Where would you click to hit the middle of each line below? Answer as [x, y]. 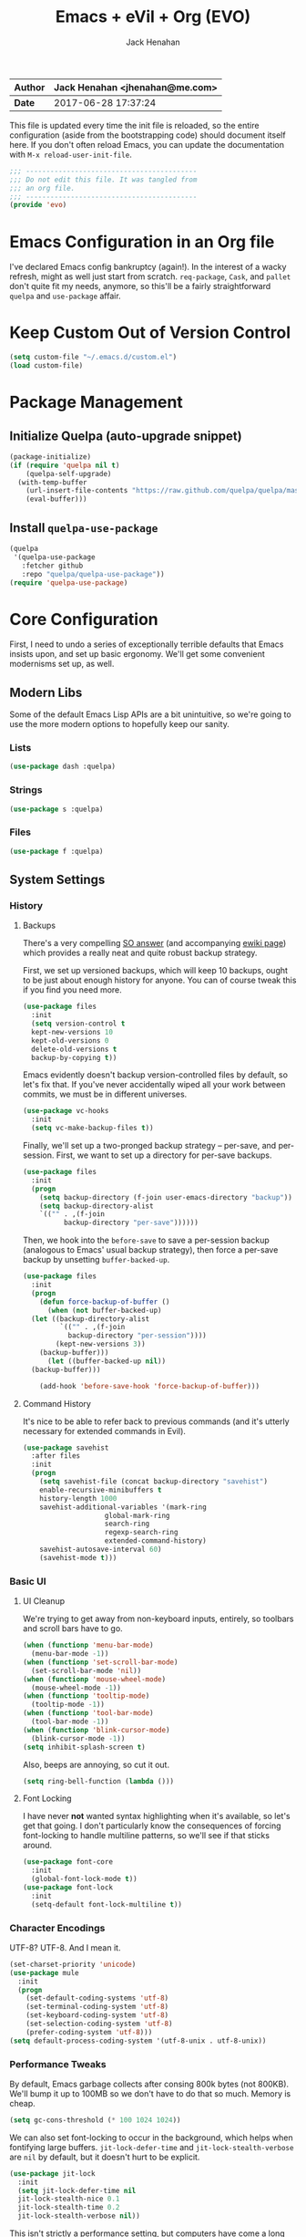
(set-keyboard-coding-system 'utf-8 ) [97, 2015]
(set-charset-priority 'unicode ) [73, 1964]
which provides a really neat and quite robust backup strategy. [140, 953]
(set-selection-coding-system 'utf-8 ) [99, 2024]
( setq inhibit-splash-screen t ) [84, 1747]
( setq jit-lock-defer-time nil [77, 2190]
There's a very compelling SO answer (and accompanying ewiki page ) [154, 943]
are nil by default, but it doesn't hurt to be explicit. [105, 2157]
